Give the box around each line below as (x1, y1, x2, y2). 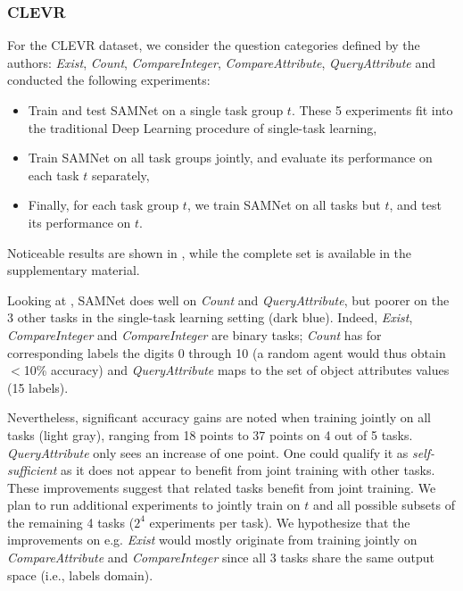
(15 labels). (7, 378, 69, 396)
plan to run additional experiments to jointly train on (7, 495, 301, 514)
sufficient (7, 461, 57, 479)
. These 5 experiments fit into (291, 101, 453, 119)
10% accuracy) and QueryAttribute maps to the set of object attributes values (23, 361, 450, 379)
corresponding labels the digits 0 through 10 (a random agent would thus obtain (7, 343, 446, 362)
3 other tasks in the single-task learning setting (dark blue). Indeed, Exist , (7, 308, 413, 327)
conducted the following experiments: (7, 71, 211, 89)
